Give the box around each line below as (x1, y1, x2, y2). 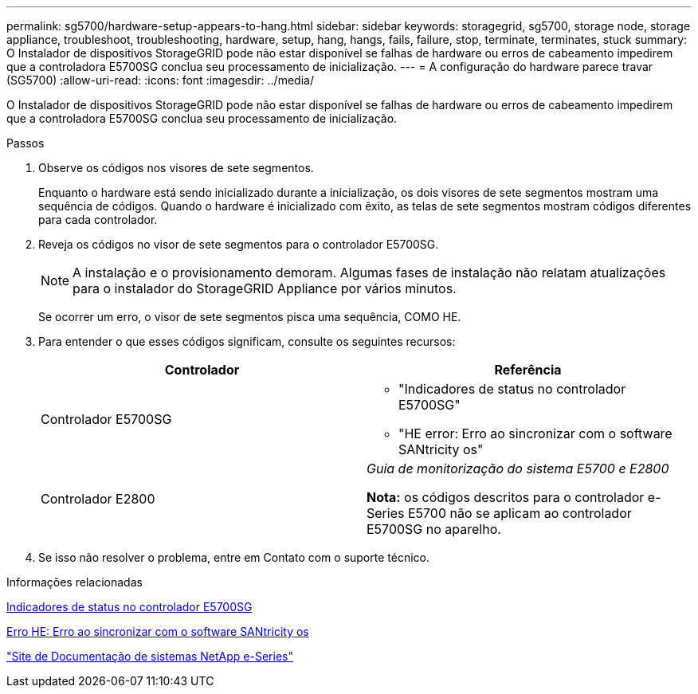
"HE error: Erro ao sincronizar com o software (398, 425, 673, 441)
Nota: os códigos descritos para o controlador (367, 489, 645, 505)
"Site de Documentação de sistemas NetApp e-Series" (6, 649, 293, 663)
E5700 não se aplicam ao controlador (407, 505, 632, 521)
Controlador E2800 (41, 491, 155, 507)
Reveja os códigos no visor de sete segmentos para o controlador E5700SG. (38, 237, 439, 251)
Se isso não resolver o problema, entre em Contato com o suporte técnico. (38, 551, 429, 564)
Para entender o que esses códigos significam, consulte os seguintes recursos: (38, 335, 456, 348)
